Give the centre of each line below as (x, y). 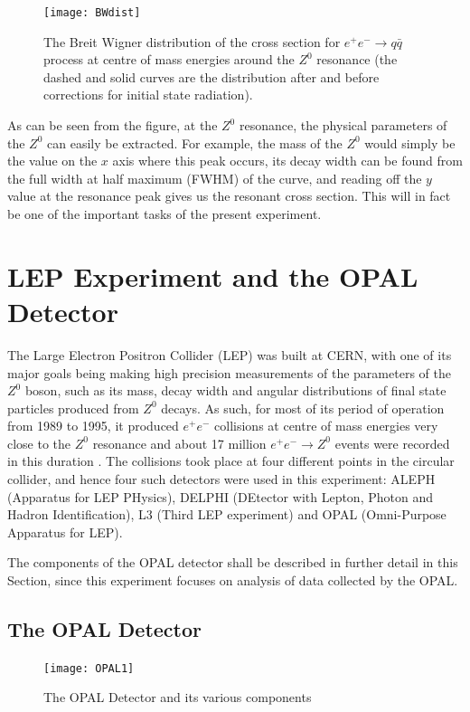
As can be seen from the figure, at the (113, 125)
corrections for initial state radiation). (148, 95)
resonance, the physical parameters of (343, 125)
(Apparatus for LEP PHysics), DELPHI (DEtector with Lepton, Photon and (220, 496)
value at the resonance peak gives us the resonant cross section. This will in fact (229, 196)
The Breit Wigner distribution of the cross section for (192, 41)
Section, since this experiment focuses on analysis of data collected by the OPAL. (233, 580)
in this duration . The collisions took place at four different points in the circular (231, 461)
